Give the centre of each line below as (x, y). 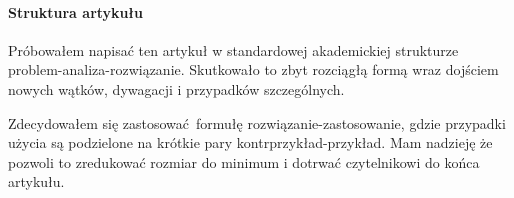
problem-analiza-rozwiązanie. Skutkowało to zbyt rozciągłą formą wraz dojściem (253, 69)
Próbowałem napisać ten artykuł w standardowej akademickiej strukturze (233, 49)
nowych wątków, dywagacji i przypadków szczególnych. (176, 88)
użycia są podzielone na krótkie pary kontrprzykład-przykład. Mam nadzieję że (250, 142)
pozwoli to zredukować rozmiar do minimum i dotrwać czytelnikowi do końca (244, 161)
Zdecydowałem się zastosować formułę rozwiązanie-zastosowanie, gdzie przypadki (257, 122)
